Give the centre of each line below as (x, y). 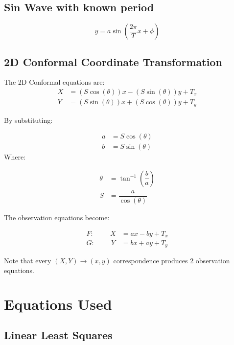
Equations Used (58, 304)
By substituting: (28, 120)
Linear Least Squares (58, 335)
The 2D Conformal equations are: (54, 82)
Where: (15, 157)
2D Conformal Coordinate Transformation (113, 61)
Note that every (28, 261)
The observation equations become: (57, 217)
